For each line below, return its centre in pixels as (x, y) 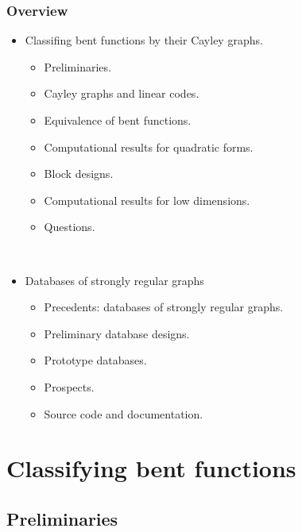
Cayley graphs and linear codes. (122, 93)
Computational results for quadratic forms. (149, 146)
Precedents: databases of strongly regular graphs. (164, 307)
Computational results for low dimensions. (147, 200)
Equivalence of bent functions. (118, 120)
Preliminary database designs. (117, 333)
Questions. (70, 227)
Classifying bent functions (151, 468)
